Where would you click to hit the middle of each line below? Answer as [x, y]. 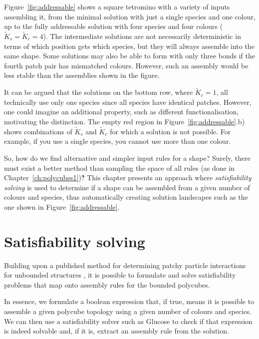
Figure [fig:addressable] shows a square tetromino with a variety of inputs [117, 6]
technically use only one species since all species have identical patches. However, [128, 102]
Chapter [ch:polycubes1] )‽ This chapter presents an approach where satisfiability [128, 177]
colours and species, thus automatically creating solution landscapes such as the [126, 197]
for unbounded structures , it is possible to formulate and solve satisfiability [120, 275]
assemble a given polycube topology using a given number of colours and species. [128, 311]
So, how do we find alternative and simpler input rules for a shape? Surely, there [128, 158]
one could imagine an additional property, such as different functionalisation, [122, 112]
